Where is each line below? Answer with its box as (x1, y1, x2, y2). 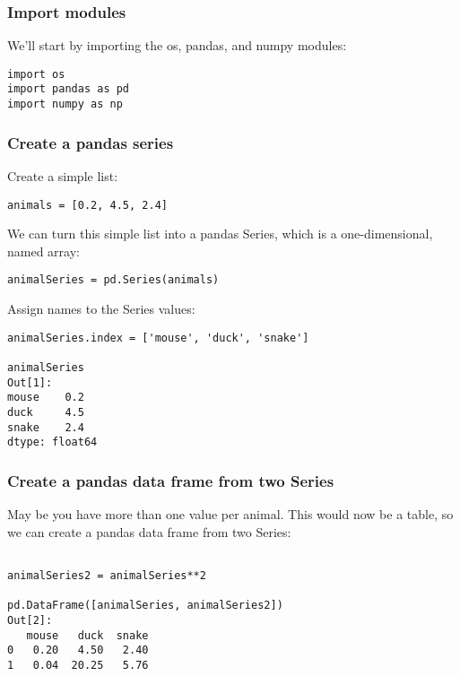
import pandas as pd (7, 82, 130, 96)
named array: (7, 241, 80, 260)
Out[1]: (7, 376, 53, 389)
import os (7, 67, 65, 81)
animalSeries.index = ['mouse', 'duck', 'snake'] (7, 331, 309, 344)
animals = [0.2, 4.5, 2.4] (7, 198, 168, 212)
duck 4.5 (7, 405, 84, 419)
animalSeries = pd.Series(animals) (7, 273, 220, 287)
